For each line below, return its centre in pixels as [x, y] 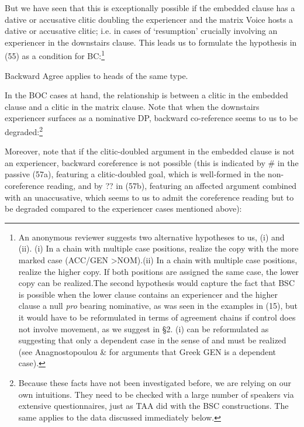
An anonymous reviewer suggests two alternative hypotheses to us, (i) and [151, 237]
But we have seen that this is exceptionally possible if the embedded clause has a [150, 8]
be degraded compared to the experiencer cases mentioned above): [123, 209]
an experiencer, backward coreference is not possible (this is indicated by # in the [152, 162]
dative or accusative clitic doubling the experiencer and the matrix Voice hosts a [149, 19]
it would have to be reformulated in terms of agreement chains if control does [157, 317]
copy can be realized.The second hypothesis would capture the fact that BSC [157, 283]
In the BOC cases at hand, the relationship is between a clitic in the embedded [146, 95]
